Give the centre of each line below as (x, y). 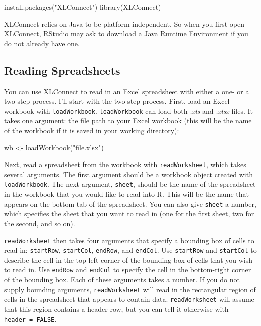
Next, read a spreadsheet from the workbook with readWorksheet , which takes (125, 164)
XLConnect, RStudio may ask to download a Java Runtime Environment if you (126, 33)
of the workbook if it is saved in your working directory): (92, 131)
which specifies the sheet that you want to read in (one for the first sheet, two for (129, 213)
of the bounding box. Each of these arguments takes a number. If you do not (122, 280)
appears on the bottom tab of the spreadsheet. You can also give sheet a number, (130, 203)
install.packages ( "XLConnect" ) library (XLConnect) (83, 7)
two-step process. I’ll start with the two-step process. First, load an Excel (117, 101)
